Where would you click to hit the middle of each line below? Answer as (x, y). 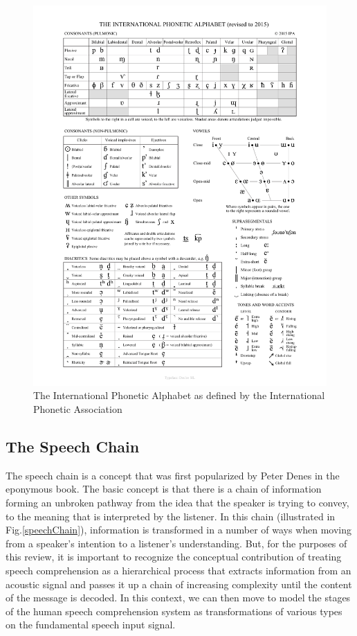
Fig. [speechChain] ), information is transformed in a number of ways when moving (179, 530)
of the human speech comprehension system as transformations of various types (174, 611)
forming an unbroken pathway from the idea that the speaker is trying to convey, (177, 503)
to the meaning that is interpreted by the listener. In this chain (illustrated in (171, 516)
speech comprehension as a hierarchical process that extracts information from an (178, 571)
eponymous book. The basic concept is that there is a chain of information (164, 489)
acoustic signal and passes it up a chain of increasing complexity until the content (179, 584)
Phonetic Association (78, 409)
